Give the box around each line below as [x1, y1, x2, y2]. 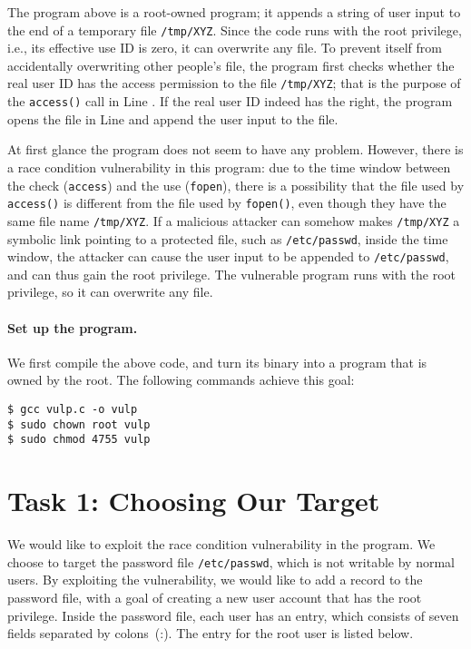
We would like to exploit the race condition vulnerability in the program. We [7, 535, 436, 554]
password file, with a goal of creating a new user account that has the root [7, 587, 422, 606]
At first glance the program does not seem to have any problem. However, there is [7, 140, 464, 159]
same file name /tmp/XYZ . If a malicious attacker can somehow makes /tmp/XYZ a [7, 211, 460, 230]
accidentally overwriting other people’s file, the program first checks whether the [7, 55, 455, 74]
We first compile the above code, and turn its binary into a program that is [7, 352, 427, 371]
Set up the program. [7, 318, 138, 337]
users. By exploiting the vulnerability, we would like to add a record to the [7, 570, 423, 589]
